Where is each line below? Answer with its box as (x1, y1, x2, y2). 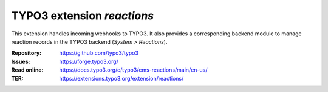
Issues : (11, 58, 30, 65)
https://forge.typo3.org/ (59, 58, 118, 65)
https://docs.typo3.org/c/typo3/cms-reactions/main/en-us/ (59, 66, 208, 73)
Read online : (11, 66, 44, 73)
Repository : (11, 49, 42, 57)
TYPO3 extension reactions (11, 9, 154, 22)
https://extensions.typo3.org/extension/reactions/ (59, 75, 184, 82)
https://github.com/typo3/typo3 (59, 49, 139, 57)
